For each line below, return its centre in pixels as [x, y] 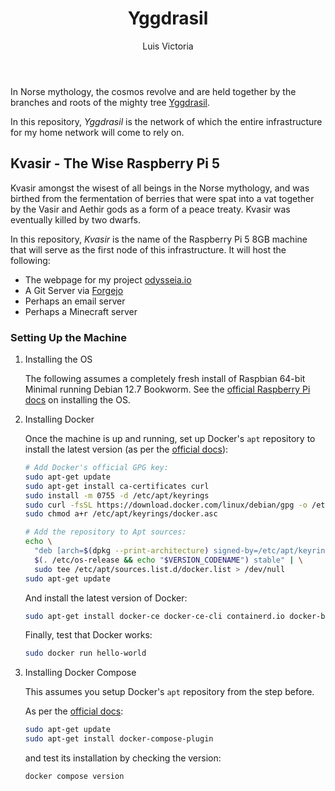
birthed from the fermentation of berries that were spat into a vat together [162, 198]
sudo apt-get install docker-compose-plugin [119, 739]
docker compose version [74, 777]
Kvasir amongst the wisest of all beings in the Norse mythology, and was [160, 188]
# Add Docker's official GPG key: [96, 468]
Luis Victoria [168, 46]
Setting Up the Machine [69, 337]
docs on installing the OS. [77, 400]
